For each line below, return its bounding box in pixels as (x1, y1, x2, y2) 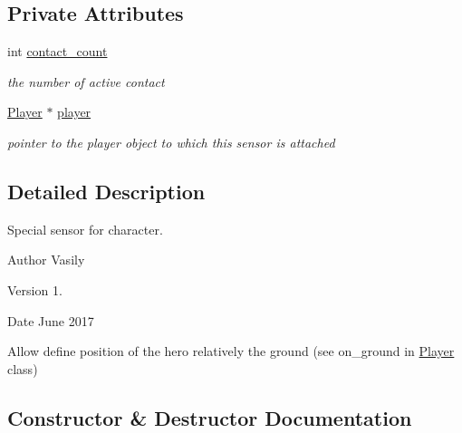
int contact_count (7, 42, 108, 61)
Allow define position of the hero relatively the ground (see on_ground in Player (7, 342, 455, 361)
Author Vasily (7, 250, 85, 269)
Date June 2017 (7, 311, 94, 330)
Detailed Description (7, 177, 206, 205)
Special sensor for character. (7, 219, 163, 238)
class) (7, 359, 38, 378)
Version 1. (7, 280, 63, 299)
